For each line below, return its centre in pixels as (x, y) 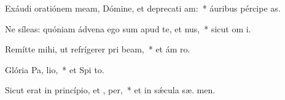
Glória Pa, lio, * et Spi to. (55, 69)
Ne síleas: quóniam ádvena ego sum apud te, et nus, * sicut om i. (128, 28)
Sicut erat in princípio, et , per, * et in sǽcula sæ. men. (110, 90)
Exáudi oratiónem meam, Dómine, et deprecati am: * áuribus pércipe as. (143, 8)
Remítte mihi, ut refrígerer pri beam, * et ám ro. (98, 49)
